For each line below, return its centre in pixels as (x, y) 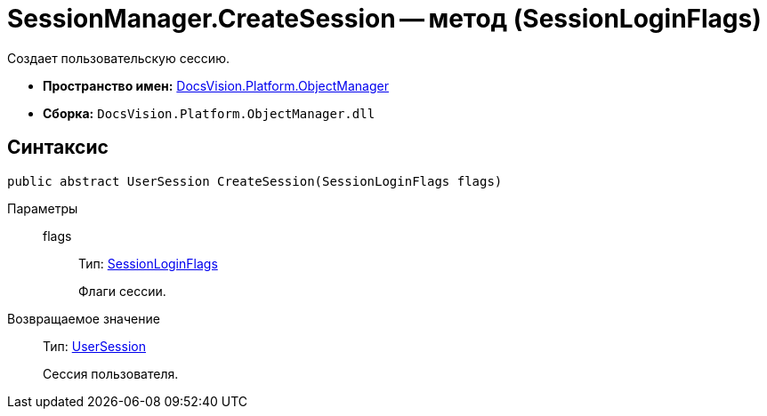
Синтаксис (58, 148)
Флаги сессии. (122, 291)
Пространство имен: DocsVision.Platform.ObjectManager (216, 85)
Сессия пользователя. (111, 373)
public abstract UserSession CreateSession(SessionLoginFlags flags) (255, 181)
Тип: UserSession (94, 346)
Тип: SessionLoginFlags (148, 263)
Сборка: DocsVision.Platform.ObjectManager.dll (209, 113)
